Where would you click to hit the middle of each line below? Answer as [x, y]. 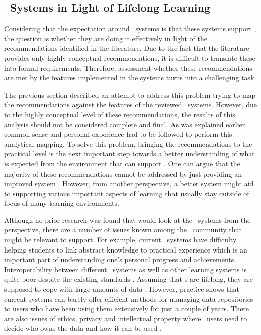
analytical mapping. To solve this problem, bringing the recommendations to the [128, 144]
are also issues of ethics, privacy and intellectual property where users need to [126, 318]
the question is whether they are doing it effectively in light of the [106, 38]
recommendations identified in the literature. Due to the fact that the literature [127, 48]
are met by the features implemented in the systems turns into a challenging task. [130, 78]
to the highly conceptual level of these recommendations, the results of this [120, 114]
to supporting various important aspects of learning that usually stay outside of [127, 193]
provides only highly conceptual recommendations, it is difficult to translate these [130, 58]
